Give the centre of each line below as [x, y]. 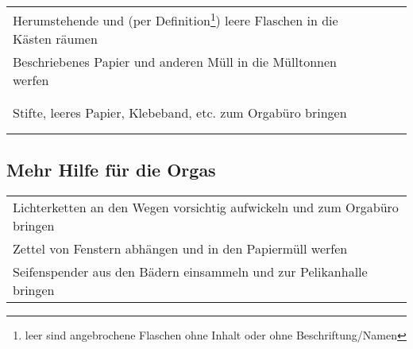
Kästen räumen [55, 39]
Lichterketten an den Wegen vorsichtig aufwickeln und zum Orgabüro [206, 207]
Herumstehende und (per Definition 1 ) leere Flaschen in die [176, 19]
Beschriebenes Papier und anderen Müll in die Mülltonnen [175, 62]
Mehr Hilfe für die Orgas [111, 169]
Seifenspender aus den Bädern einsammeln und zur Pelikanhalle [190, 271]
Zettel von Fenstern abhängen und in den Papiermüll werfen [180, 248]
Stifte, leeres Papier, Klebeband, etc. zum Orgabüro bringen [180, 112]
